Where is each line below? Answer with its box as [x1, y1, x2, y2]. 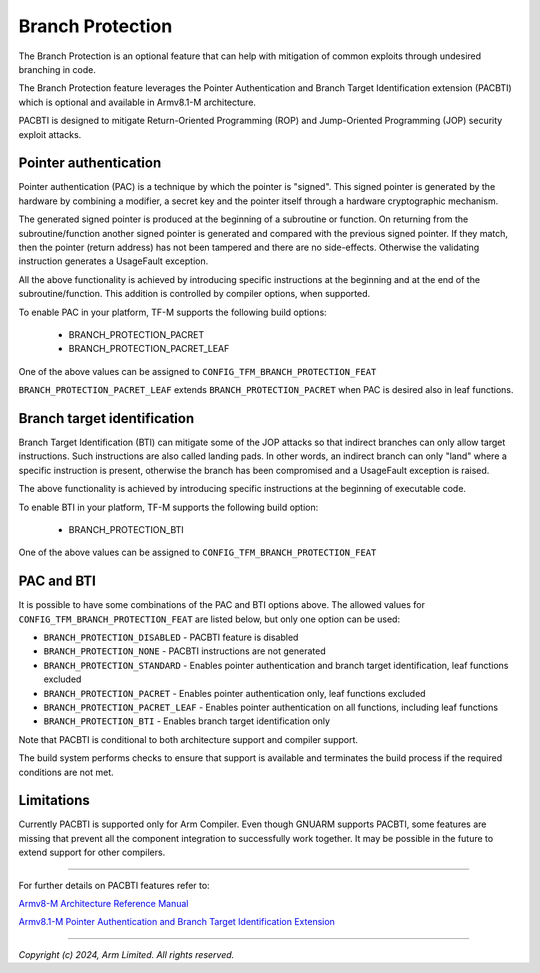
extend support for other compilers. [18, 846, 166, 859]
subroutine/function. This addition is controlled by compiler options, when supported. [18, 288, 371, 300]
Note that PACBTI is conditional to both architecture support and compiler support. [18, 733, 359, 745]
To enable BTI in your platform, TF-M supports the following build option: [18, 501, 319, 513]
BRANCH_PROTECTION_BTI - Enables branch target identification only [43, 715, 330, 727]
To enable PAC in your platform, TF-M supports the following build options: [18, 306, 327, 318]
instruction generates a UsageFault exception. [18, 255, 209, 267]
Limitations [18, 792, 90, 809]
